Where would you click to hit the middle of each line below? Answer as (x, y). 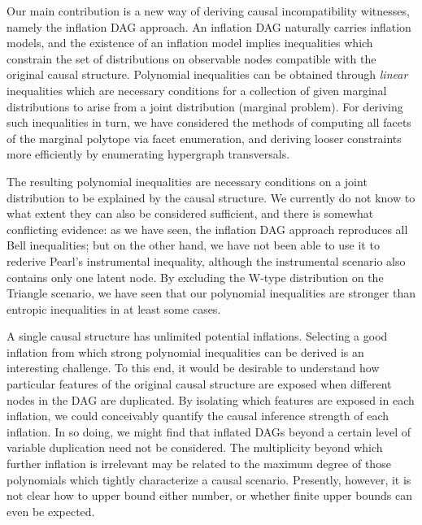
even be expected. (51, 511)
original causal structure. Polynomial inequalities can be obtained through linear (207, 74)
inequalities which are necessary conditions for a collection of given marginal (197, 90)
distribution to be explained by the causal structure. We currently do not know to (211, 197)
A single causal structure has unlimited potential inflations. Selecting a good (197, 336)
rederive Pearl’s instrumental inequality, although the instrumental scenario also (206, 260)
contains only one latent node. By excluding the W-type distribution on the (195, 277)
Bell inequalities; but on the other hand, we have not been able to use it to (193, 245)
